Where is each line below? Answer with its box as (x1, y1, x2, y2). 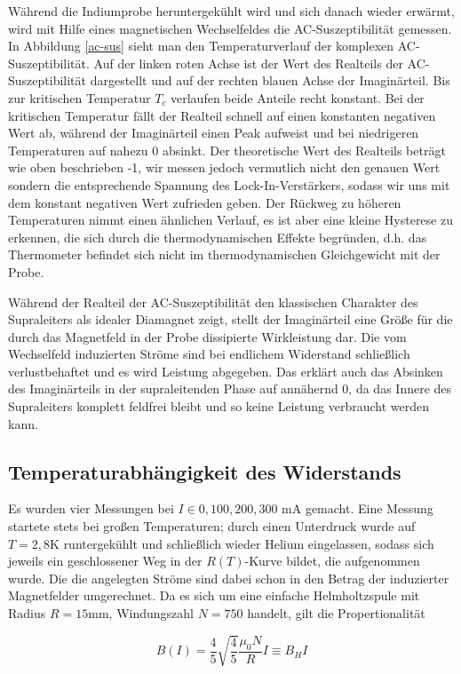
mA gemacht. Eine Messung (282, 499, 433, 518)
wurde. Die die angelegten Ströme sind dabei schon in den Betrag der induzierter (8, 568, 449, 587)
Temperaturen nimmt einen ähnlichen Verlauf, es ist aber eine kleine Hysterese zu (8, 210, 453, 229)
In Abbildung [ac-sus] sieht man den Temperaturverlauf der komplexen (8, 36, 394, 55)
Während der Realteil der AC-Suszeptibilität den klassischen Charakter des (8, 292, 418, 311)
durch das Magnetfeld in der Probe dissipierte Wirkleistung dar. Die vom (8, 327, 407, 345)
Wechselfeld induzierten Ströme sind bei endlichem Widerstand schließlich (8, 345, 410, 363)
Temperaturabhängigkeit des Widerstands (8, 457, 401, 485)
